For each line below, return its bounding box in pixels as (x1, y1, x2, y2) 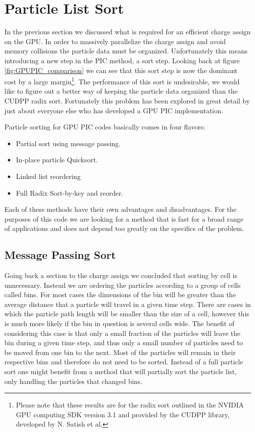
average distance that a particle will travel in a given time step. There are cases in (4, 299, 251, 309)
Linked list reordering (16, 171, 81, 181)
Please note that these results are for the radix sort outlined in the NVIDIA (16, 400, 244, 410)
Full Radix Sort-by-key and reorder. (16, 187, 123, 198)
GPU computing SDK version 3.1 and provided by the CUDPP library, (16, 409, 230, 419)
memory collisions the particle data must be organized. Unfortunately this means (4, 46, 248, 56)
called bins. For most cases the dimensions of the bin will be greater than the (4, 289, 236, 300)
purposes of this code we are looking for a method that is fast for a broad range (4, 213, 244, 224)
